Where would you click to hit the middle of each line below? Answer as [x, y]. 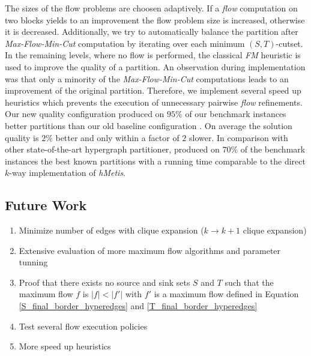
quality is [22, 137]
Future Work [46, 205]
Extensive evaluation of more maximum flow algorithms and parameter [150, 250]
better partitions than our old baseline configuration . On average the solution [149, 125]
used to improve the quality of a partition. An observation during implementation [155, 66]
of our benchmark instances [236, 114]
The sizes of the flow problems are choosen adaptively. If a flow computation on [151, 8]
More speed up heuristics [65, 346]
